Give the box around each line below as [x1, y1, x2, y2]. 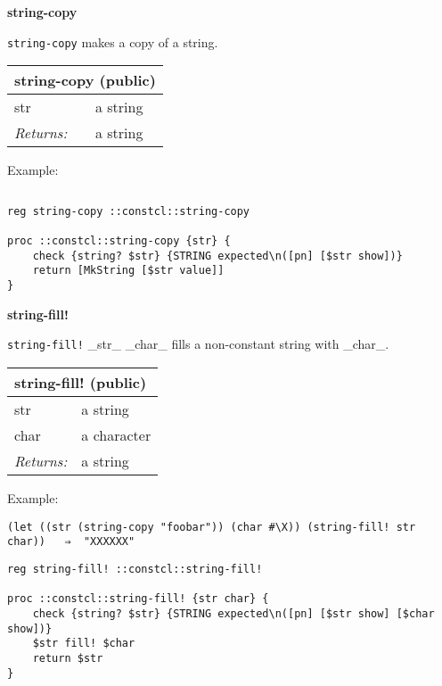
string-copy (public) [14, 70, 156, 91]
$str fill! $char [32, 637, 135, 650]
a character [81, 425, 151, 446]
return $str [32, 651, 103, 665]
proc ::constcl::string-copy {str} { [7, 235, 231, 248]
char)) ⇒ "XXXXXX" [7, 535, 135, 549]
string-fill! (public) [14, 372, 147, 393]
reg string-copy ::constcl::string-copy [7, 204, 250, 218]
